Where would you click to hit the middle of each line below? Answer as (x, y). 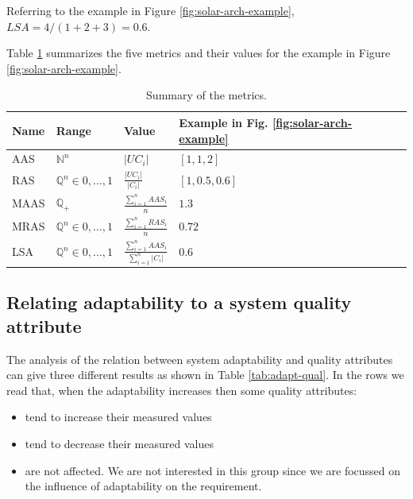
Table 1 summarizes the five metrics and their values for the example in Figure (199, 53)
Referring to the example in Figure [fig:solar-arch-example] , (151, 10)
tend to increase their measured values (118, 417)
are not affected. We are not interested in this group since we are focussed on (213, 470)
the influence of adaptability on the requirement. (143, 486)
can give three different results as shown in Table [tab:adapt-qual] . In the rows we (205, 375)
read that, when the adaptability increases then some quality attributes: (182, 390)
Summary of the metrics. (206, 95)
